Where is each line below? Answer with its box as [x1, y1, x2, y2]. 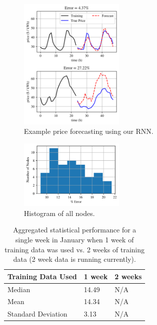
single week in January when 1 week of [15, 234, 134, 244]
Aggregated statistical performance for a [13, 224, 137, 235]
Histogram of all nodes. [24, 208, 95, 218]
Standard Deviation [7, 309, 68, 319]
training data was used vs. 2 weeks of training [4, 244, 145, 254]
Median [7, 284, 30, 294]
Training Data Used [7, 271, 77, 281]
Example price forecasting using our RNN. [24, 126, 154, 136]
